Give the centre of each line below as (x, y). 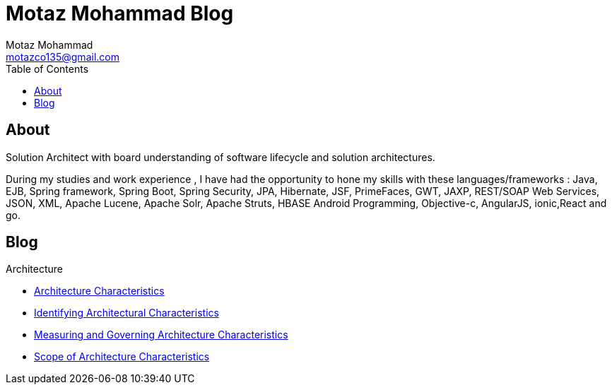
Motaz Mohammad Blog (120, 13)
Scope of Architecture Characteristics (122, 357)
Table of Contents (47, 69)
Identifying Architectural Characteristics (126, 313)
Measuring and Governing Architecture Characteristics (161, 335)
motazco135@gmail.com (63, 57)
